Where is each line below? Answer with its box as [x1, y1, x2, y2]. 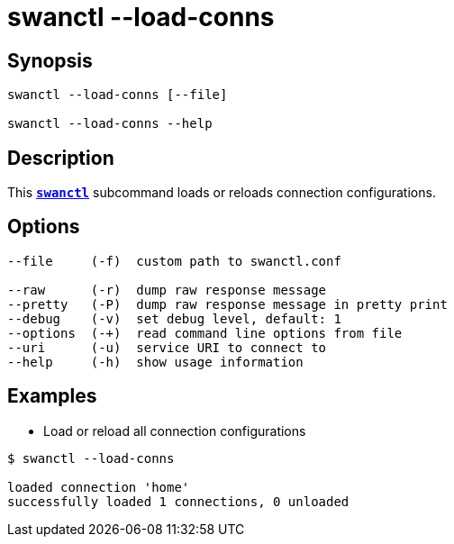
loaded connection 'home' [7, 479, 190, 494]
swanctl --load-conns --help [7, 116, 213, 131]
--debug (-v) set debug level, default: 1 [7, 311, 341, 326]
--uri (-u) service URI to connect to [7, 340, 327, 355]
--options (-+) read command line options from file [7, 325, 403, 340]
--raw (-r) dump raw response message [7, 282, 327, 297]
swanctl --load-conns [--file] [7, 87, 228, 103]
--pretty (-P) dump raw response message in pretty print [7, 296, 448, 312]
